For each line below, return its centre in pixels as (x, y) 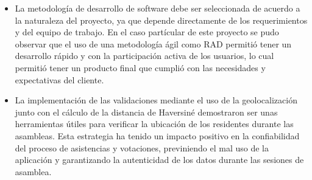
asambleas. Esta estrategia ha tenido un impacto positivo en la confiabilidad (157, 135)
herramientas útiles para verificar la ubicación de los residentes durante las (154, 124)
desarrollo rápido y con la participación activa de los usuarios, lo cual (144, 56)
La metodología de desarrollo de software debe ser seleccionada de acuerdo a (158, 8)
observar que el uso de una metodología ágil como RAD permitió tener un (153, 43)
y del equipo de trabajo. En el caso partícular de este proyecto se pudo (147, 32)
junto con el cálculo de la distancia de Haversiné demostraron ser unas (146, 112)
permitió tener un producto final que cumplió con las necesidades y (140, 67)
